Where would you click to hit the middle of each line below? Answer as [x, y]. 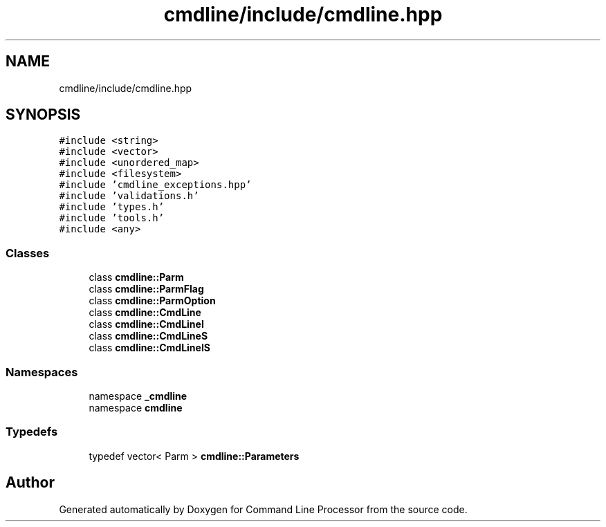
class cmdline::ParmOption [152, 301]
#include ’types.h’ [112, 207]
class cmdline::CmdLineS [148, 336]
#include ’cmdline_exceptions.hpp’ [155, 185]
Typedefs [32, 432]
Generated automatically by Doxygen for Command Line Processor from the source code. [263, 509]
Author [30, 483]
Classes [28, 253]
